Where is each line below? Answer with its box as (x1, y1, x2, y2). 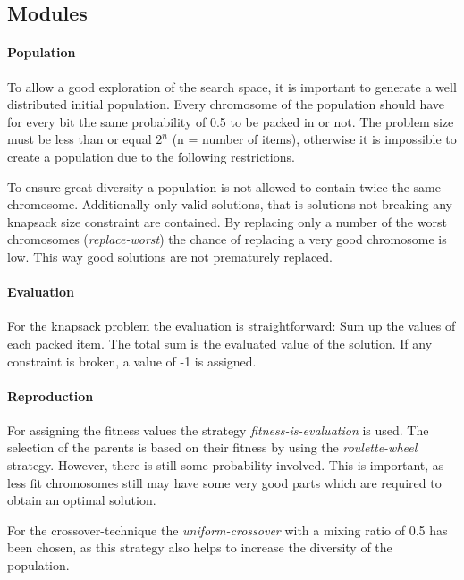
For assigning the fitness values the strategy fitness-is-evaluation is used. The (7, 420, 429, 439)
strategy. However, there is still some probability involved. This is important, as (7, 456, 444, 475)
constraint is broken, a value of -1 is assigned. (7, 351, 257, 370)
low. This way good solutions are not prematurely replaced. (7, 247, 333, 265)
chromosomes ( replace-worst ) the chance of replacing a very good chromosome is (7, 230, 447, 248)
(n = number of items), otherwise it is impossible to (172, 130, 457, 148)
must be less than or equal (7, 130, 152, 148)
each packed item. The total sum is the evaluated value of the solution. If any (7, 333, 433, 352)
